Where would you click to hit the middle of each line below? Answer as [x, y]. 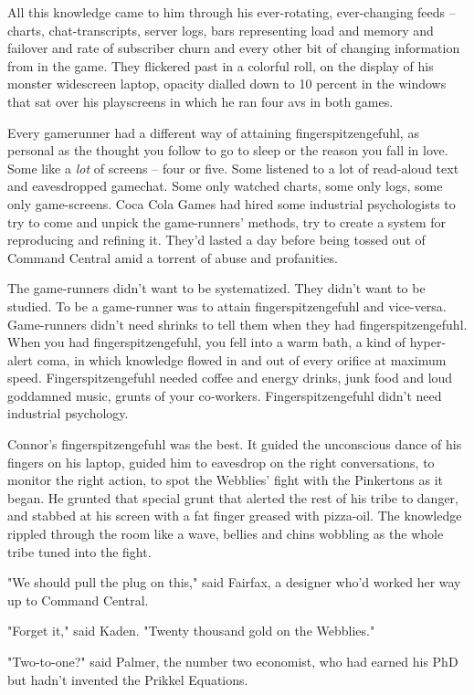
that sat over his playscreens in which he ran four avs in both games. [200, 101]
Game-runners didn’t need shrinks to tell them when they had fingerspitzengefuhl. [237, 324]
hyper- [428, 342]
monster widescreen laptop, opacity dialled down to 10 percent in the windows [227, 84]
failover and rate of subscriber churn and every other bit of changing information [234, 48]
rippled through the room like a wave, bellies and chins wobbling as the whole [226, 534]
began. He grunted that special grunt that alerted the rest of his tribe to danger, [233, 497]
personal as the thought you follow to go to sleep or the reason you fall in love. [228, 150]
